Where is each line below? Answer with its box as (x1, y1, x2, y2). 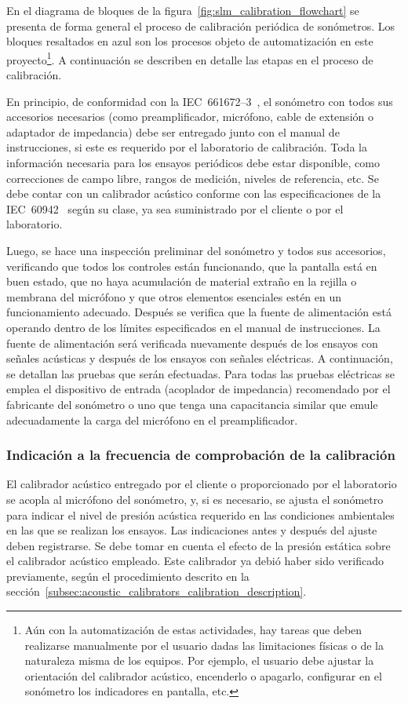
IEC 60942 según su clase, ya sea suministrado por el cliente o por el (6, 200, 344, 217)
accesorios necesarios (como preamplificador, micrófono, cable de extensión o (6, 108, 373, 125)
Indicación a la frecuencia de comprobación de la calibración (6, 445, 395, 465)
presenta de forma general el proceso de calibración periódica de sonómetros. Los (6, 17, 395, 34)
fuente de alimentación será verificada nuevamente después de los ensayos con (6, 334, 378, 351)
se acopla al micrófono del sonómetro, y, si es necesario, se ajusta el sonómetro (6, 491, 384, 507)
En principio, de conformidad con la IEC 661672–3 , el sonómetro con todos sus (6, 93, 393, 109)
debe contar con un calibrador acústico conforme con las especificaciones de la (6, 185, 381, 202)
